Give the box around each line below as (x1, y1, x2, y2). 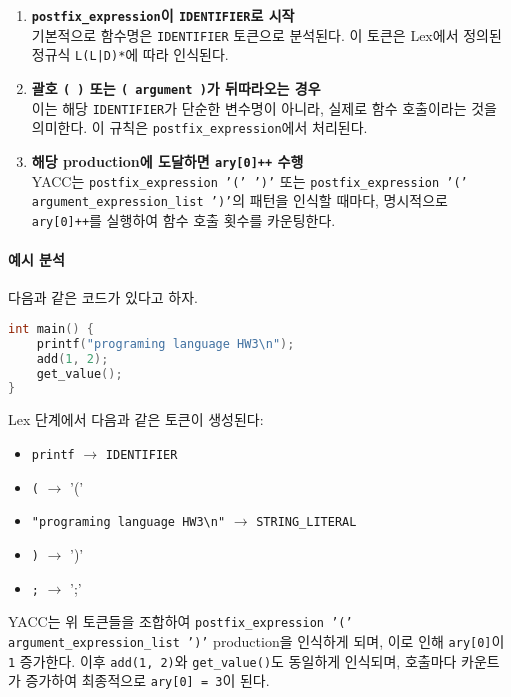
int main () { (8, 321, 94, 336)
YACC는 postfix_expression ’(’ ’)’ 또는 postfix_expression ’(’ (31, 170, 468, 191)
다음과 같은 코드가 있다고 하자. (8, 287, 198, 308)
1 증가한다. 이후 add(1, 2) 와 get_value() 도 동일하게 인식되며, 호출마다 (8, 650, 457, 671)
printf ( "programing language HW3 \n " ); (36, 336, 295, 351)
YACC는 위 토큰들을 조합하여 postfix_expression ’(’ (8, 611, 353, 632)
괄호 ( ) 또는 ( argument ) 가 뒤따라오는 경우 (31, 77, 321, 98)
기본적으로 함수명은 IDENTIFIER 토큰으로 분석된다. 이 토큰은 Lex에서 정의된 (31, 24, 502, 45)
